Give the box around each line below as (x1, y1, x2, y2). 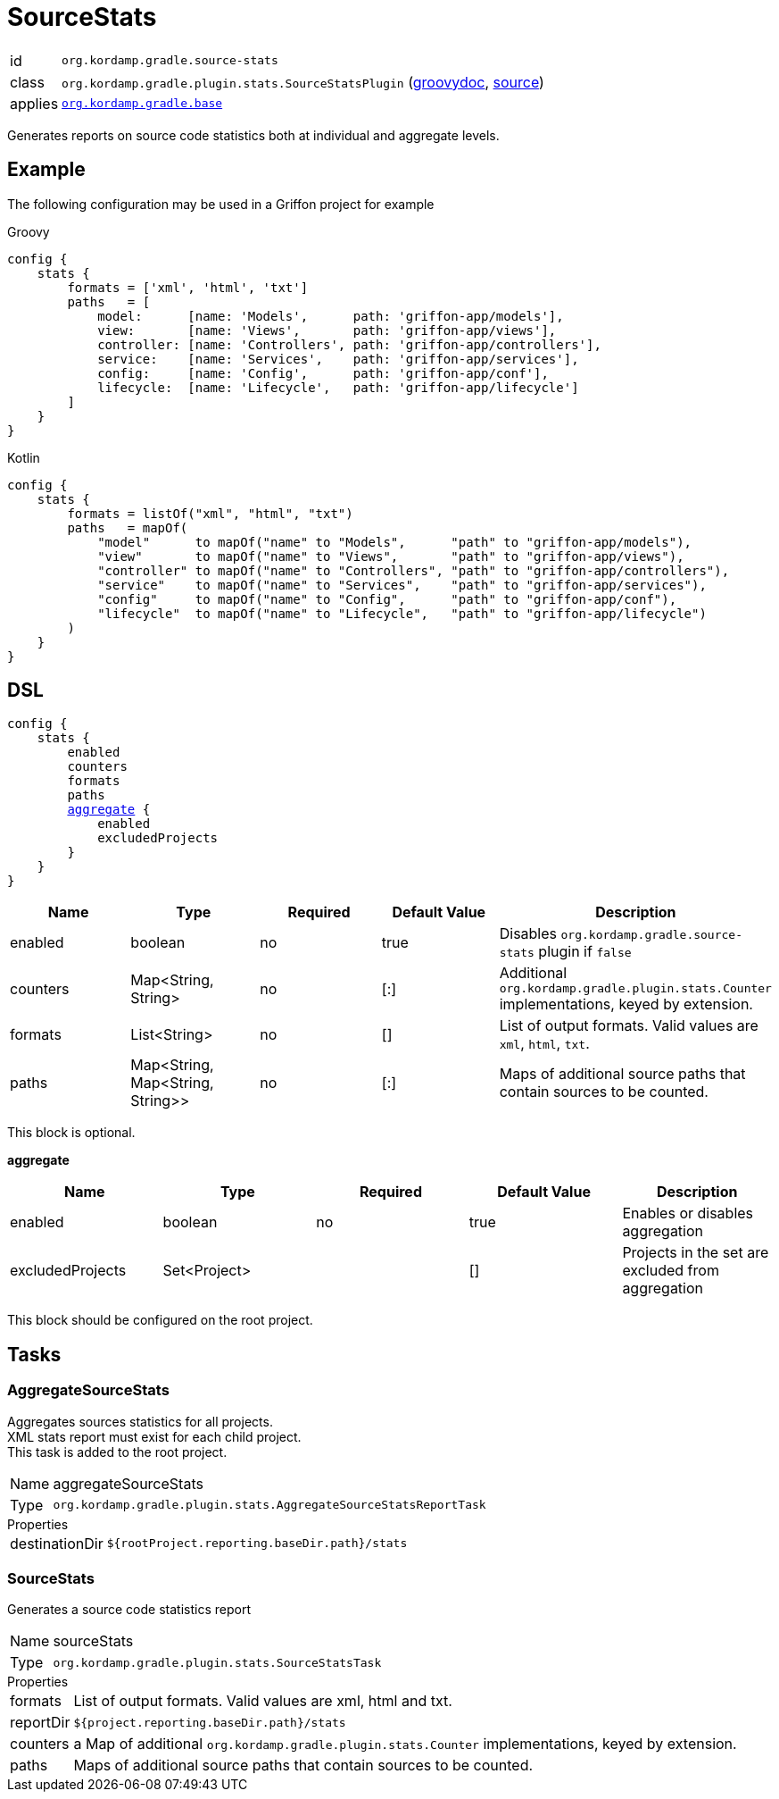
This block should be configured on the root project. (7, 1312, 313, 1328)
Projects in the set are (622, 1243, 769, 1262)
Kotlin (7, 449, 40, 465)
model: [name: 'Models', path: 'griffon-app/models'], (97, 308, 564, 323)
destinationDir (10, 1534, 104, 1552)
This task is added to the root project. (7, 1443, 228, 1460)
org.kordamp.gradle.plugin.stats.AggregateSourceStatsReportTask (53, 1498, 486, 1512)
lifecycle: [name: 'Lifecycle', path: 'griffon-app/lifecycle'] (97, 380, 579, 395)
